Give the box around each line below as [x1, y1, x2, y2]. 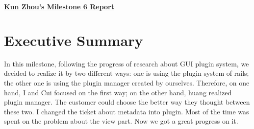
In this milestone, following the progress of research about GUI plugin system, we [4, 58, 249, 68]
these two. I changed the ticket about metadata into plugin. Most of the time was [4, 106, 249, 116]
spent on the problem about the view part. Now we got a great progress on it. [4, 116, 238, 126]
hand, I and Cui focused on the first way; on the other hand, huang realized [4, 87, 232, 97]
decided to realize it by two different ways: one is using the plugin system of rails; [4, 68, 249, 78]
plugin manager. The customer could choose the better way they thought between [4, 97, 250, 107]
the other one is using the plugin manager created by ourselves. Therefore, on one [4, 77, 250, 87]
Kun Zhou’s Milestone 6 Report [4, 1, 114, 11]
